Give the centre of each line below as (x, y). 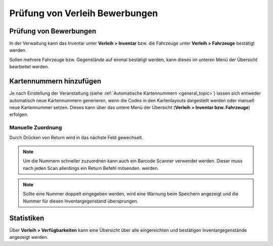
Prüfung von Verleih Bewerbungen (84, 13)
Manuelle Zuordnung (36, 128)
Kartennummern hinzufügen (55, 81)
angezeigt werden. (29, 237)
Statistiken (27, 218)
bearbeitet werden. (29, 67)
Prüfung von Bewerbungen (53, 31)
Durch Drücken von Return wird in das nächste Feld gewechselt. (76, 138)
